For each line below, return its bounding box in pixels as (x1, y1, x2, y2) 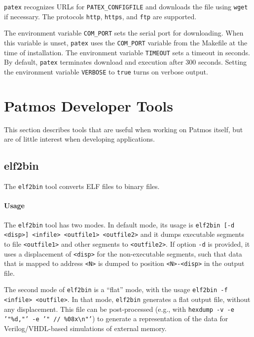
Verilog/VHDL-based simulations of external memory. (4, 323, 167, 334)
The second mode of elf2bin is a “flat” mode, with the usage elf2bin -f (4, 284, 228, 295)
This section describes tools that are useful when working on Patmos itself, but (4, 124, 243, 134)
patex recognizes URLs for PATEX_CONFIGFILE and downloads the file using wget (4, 1, 248, 11)
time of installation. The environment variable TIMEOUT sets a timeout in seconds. (4, 47, 250, 57)
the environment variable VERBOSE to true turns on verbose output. (4, 66, 208, 76)
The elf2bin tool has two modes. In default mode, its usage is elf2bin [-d (4, 219, 235, 229)
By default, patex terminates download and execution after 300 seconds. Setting (4, 57, 247, 67)
